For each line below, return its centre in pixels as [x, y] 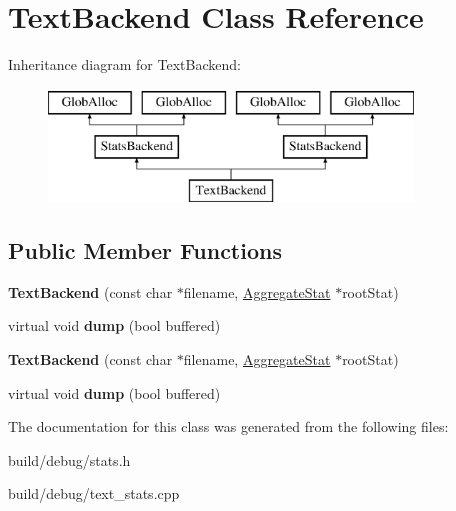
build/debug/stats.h [69, 459]
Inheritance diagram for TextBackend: [124, 64]
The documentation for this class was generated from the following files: [228, 426]
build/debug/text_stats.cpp [94, 493]
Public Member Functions [145, 250]
